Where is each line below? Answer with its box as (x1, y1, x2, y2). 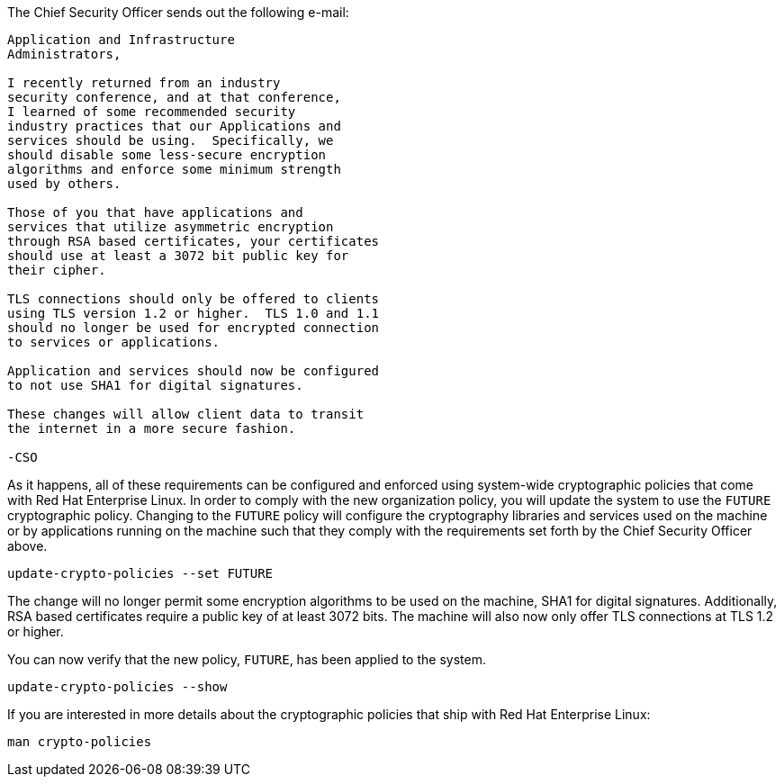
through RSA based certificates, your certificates (7, 234, 380, 248)
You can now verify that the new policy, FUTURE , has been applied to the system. (7, 652, 486, 667)
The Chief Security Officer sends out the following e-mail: (7, 5, 349, 20)
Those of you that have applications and (7, 205, 303, 220)
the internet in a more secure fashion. (7, 421, 296, 436)
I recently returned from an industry (7, 76, 281, 90)
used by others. (7, 176, 122, 191)
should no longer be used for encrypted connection (7, 320, 380, 335)
